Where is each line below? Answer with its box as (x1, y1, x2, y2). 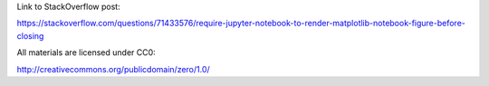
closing (16, 30, 44, 41)
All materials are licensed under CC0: (16, 47, 156, 58)
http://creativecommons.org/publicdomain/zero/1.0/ (16, 63, 210, 74)
